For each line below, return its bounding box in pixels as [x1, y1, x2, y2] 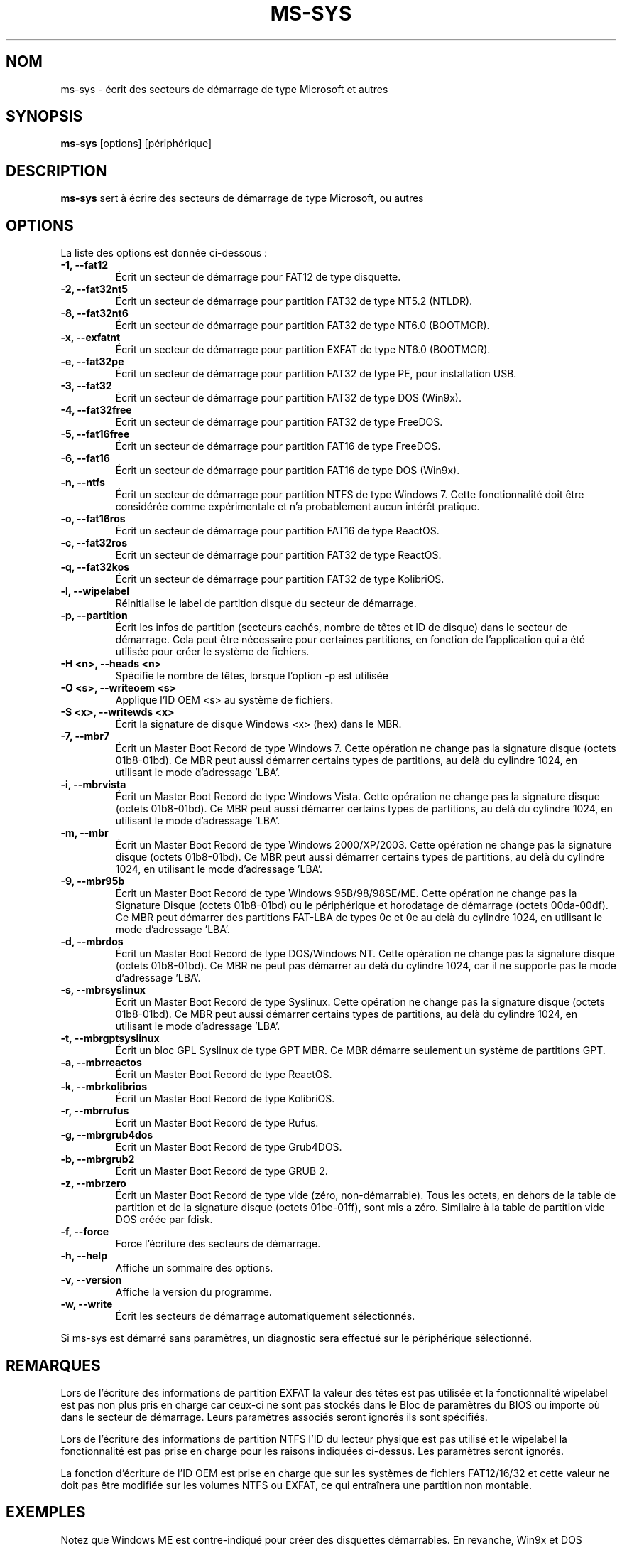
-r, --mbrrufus [60, 1104, 129, 1117]
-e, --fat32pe [60, 355, 124, 368]
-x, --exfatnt [60, 331, 121, 344]
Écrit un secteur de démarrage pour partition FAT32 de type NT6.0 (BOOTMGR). [115, 319, 490, 332]
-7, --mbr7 [60, 730, 110, 743]
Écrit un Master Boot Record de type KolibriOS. [115, 1092, 335, 1105]
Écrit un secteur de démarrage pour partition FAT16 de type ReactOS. [115, 525, 440, 537]
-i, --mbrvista [60, 778, 126, 791]
